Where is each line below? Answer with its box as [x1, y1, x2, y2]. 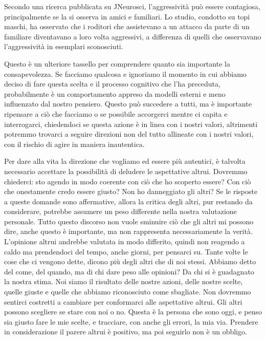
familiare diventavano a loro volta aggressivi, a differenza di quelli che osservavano [4, 31, 261, 41]
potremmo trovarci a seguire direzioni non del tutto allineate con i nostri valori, [4, 129, 254, 139]
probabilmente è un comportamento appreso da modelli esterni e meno [4, 88, 226, 99]
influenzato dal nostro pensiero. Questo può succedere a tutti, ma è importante [4, 98, 252, 109]
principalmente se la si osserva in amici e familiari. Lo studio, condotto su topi [4, 11, 250, 22]
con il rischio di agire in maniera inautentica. [4, 138, 145, 149]
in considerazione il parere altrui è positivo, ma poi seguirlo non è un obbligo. [4, 326, 247, 337]
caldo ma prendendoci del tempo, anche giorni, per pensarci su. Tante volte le [4, 246, 248, 257]
